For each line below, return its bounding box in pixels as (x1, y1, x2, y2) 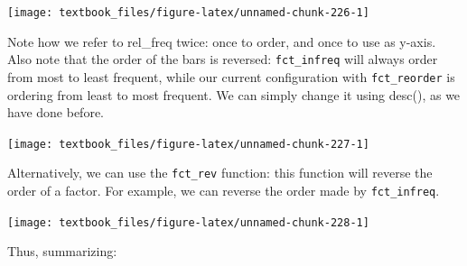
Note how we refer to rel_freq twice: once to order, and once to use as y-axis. (7, 32, 436, 50)
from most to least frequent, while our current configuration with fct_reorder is (7, 67, 455, 86)
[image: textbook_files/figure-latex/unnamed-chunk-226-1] (7, 6, 369, 19)
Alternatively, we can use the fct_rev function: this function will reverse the (7, 163, 433, 182)
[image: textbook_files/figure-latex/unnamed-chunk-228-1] (7, 216, 369, 229)
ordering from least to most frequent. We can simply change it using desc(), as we (7, 85, 461, 104)
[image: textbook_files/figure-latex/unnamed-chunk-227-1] (7, 137, 369, 151)
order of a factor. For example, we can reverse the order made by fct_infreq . (7, 181, 440, 200)
